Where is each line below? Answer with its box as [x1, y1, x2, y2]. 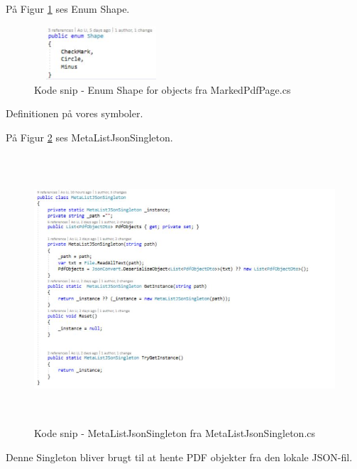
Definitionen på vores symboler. [6, 106, 143, 121]
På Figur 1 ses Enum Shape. [6, 1, 130, 16]
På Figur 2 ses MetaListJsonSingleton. [6, 129, 173, 144]
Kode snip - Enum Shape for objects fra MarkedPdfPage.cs [34, 82, 291, 97]
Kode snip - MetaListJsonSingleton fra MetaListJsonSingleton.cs [34, 426, 316, 441]
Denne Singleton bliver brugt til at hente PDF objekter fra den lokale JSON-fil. [6, 449, 353, 464]
